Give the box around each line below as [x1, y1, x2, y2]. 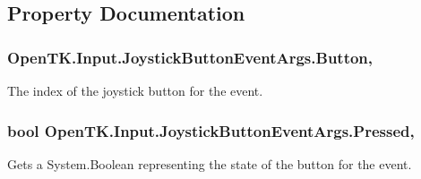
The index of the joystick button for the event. [7, 81, 263, 99]
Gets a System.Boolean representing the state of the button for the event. [7, 154, 412, 173]
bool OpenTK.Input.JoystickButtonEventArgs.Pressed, [7, 119, 415, 141]
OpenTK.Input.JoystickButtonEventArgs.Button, [7, 46, 374, 68]
